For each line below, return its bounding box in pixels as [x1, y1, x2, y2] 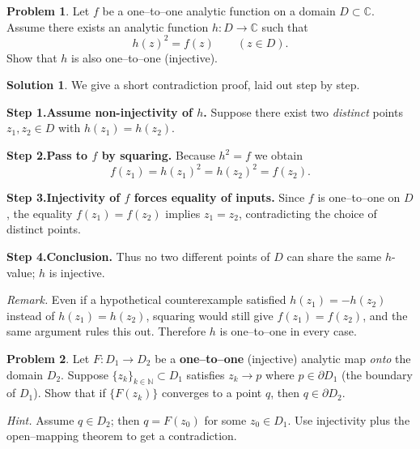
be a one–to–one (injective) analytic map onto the [155, 349, 411, 366]
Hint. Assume [6, 411, 74, 428]
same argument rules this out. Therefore [6, 323, 206, 340]
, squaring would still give [146, 306, 274, 323]
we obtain [254, 147, 303, 164]
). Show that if [33, 384, 106, 401]
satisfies [186, 366, 225, 383]
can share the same [286, 247, 382, 264]
